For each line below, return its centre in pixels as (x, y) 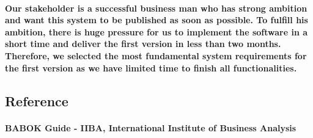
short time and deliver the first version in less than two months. (143, 44)
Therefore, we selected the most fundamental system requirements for (156, 55)
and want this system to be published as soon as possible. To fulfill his (156, 20)
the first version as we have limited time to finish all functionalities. (151, 67)
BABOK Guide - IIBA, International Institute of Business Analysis (151, 127)
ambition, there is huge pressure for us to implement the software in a (156, 31)
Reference (37, 100)
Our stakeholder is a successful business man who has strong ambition (156, 8)
